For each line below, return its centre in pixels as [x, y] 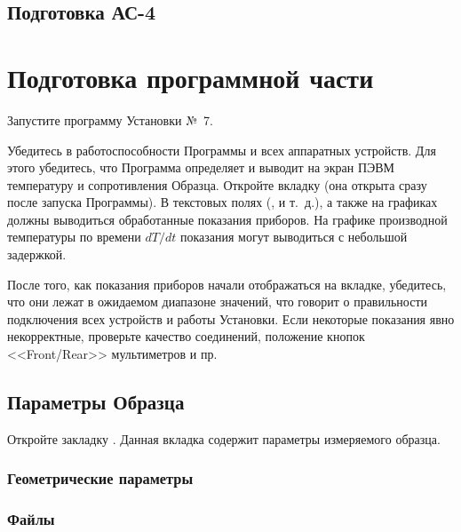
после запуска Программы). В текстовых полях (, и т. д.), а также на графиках [223, 202]
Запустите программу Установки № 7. [110, 119]
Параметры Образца [96, 402]
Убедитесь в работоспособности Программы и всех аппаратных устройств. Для [222, 150]
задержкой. [37, 254]
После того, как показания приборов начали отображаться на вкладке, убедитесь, [227, 284]
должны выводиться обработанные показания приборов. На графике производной [227, 219]
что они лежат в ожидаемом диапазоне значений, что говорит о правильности [217, 302]
